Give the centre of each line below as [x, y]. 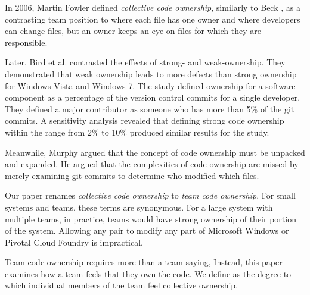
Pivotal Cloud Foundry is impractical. [74, 242]
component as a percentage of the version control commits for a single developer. [153, 97]
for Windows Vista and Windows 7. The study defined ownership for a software [150, 85]
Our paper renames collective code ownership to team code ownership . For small [150, 195]
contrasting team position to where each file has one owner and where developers [153, 19]
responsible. [26, 42]
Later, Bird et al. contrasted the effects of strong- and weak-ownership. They [145, 62]
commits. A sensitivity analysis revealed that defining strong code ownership [145, 120]
